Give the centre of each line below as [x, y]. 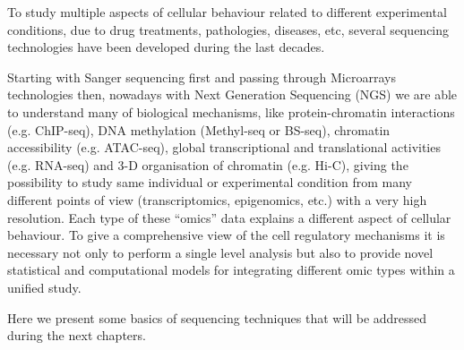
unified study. [44, 287]
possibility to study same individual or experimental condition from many [210, 182]
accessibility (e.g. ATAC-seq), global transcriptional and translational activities [224, 147]
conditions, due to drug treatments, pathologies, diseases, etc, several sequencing [228, 29]
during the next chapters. [77, 335]
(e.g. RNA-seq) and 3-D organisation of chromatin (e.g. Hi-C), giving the [208, 164]
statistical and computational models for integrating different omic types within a [231, 270]
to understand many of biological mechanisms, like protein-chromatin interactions [231, 111]
